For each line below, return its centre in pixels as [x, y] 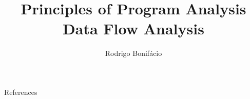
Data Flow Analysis [133, 28]
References [21, 92]
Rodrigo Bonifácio [133, 53]
